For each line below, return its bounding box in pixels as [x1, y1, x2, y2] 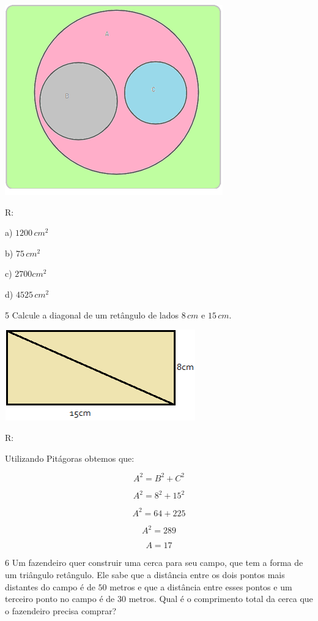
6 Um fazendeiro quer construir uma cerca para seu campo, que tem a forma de [5, 556, 303, 569]
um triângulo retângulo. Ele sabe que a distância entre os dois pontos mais [5, 568, 285, 581]
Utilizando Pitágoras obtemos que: [5, 451, 135, 464]
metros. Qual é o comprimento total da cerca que [128, 592, 313, 605]
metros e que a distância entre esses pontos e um [109, 580, 292, 593]
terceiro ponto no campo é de [5, 592, 115, 605]
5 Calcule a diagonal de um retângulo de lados [5, 308, 179, 321]
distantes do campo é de [5, 580, 95, 593]
